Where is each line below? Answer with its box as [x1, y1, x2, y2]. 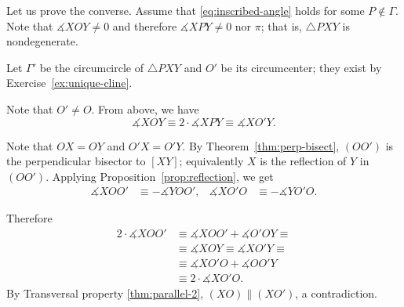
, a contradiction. [295, 285, 377, 302]
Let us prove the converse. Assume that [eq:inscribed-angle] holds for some [6, 2, 365, 18]
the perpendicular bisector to [6, 153, 146, 169]
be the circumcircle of [39, 59, 144, 75]
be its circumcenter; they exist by [220, 59, 382, 75]
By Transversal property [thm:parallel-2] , [6, 285, 204, 302]
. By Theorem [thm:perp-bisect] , [182, 137, 340, 153]
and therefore [112, 17, 177, 34]
